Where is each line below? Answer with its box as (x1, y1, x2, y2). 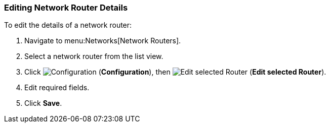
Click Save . (24, 99, 62, 108)
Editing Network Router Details (4, 3, 128, 13)
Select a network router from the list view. (24, 52, 163, 61)
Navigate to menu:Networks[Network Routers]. (24, 36, 181, 45)
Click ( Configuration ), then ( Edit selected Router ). (24, 68, 326, 77)
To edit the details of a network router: (4, 21, 132, 30)
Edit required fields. (24, 83, 90, 92)
